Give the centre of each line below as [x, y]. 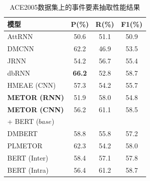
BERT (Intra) [28, 170]
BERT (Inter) [28, 157]
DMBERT [23, 133]
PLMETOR [25, 146]
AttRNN [20, 36]
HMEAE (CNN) [32, 85]
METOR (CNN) [36, 109]
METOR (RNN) [36, 97]
